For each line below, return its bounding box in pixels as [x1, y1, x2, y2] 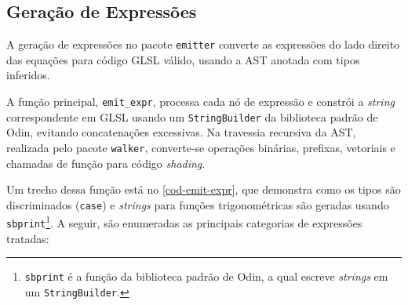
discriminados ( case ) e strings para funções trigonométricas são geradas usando [6, 196, 389, 212]
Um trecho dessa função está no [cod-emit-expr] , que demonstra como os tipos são [6, 181, 401, 198]
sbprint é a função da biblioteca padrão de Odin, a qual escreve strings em [24, 268, 388, 285]
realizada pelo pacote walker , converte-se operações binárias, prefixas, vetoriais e [6, 139, 395, 155]
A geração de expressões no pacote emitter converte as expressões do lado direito [6, 36, 400, 53]
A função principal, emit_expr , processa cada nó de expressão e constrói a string [6, 93, 395, 110]
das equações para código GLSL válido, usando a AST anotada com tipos [6, 51, 360, 67]
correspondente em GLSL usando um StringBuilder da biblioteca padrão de [6, 108, 378, 125]
